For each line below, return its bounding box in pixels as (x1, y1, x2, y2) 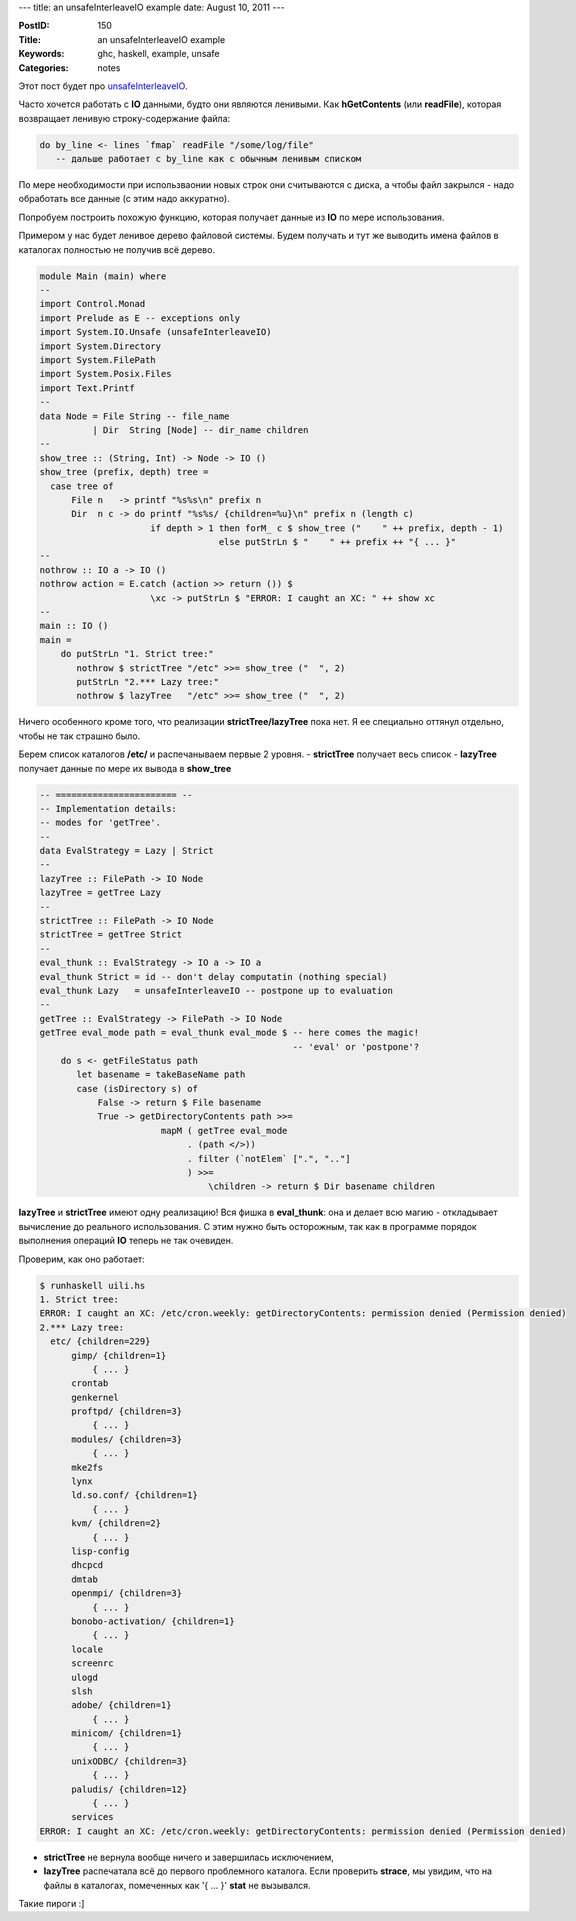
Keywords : (18, 48, 65, 60)
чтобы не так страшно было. (18, 730, 141, 742)
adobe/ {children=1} (71, 1700, 172, 1711)
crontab (71, 1378, 109, 1389)
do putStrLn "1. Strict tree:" (60, 648, 214, 660)
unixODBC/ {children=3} (71, 1755, 188, 1767)
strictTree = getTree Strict (39, 929, 183, 940)
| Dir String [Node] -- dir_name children (91, 424, 309, 435)
